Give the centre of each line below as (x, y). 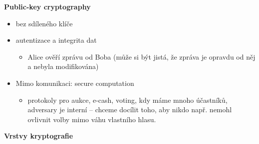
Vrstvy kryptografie (39, 136)
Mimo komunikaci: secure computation (75, 83)
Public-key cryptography (47, 6)
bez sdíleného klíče (44, 23)
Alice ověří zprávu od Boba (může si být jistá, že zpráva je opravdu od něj (141, 56)
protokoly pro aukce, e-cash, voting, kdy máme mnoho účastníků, (128, 100)
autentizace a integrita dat (56, 40)
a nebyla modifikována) (63, 66)
